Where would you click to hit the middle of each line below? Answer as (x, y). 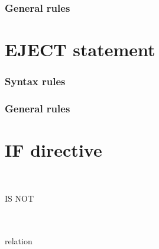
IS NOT (19, 198)
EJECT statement (80, 49)
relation (19, 241)
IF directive (53, 150)
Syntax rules (35, 81)
